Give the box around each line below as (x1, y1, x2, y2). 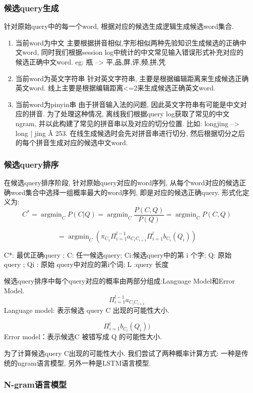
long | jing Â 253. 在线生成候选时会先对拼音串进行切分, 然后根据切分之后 (15, 128, 245, 138)
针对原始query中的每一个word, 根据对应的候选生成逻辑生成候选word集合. (4, 21, 234, 31)
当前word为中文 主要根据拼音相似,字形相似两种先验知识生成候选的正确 (15, 37, 240, 47)
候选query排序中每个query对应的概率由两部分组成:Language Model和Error (4, 276, 235, 285)
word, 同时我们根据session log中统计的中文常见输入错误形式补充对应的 (22, 47, 244, 57)
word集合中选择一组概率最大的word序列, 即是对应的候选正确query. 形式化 (10, 187, 243, 197)
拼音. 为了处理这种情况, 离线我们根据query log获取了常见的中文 (29, 109, 230, 119)
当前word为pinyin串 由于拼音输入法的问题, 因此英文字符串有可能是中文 (15, 99, 240, 109)
